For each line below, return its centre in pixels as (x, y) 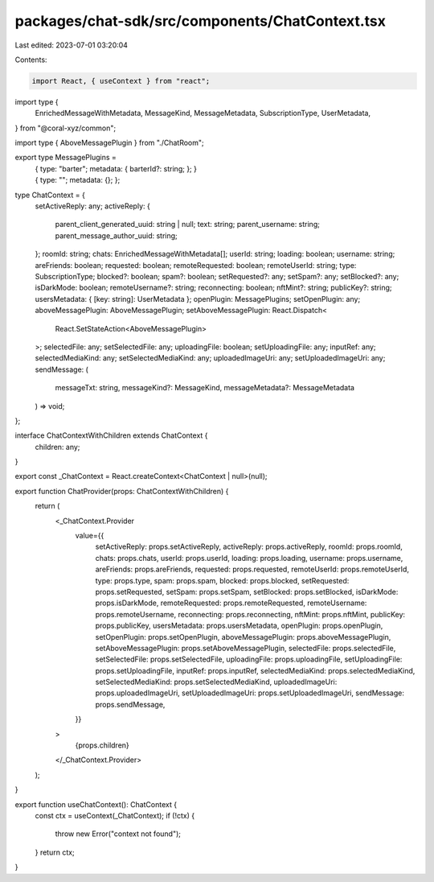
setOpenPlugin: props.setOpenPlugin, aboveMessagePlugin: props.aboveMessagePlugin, (243, 637)
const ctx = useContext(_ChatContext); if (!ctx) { (115, 816)
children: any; (57, 447)
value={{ (90, 536)
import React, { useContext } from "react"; (121, 81)
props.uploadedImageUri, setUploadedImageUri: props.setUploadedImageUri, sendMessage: (250, 693)
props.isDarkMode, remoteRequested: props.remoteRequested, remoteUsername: (231, 603)
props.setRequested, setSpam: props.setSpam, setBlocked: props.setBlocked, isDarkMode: (247, 591)
